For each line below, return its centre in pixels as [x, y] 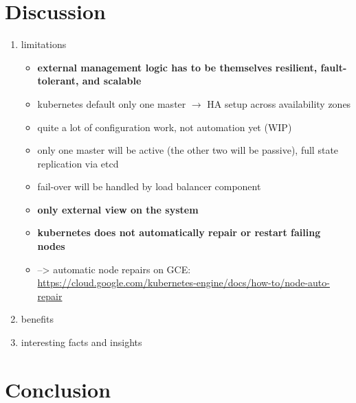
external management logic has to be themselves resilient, [177, 67]
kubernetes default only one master [112, 103]
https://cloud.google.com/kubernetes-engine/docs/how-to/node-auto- [183, 283]
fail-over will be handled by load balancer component [149, 186]
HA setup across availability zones [279, 103]
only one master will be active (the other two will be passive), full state [188, 150]
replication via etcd [78, 163]
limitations [44, 44]
